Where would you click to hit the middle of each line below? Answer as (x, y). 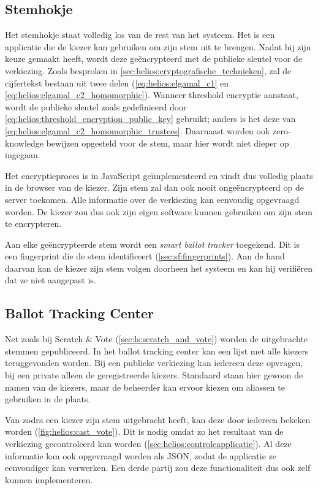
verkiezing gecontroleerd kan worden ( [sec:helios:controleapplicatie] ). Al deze (148, 444)
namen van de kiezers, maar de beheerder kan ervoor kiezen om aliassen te (145, 387)
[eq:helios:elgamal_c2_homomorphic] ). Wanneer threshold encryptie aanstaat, (152, 95)
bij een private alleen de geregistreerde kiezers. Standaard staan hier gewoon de (154, 375)
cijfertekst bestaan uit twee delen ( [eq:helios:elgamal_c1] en (117, 82)
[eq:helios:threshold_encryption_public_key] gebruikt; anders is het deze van (150, 119)
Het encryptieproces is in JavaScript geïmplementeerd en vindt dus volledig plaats (159, 175)
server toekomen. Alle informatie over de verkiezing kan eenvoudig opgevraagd (152, 199)
